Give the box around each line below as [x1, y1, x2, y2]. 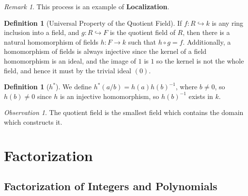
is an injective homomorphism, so [60, 91, 159, 101]
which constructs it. [4, 116, 62, 127]
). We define [56, 82, 92, 92]
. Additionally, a [183, 36, 231, 47]
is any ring [212, 17, 244, 28]
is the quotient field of [109, 27, 175, 37]
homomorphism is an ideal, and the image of [4, 55, 136, 65]
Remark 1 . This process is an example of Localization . [4, 1, 170, 11]
